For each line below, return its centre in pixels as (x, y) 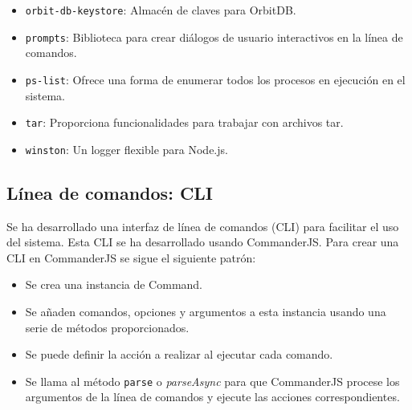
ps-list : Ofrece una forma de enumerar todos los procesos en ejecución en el (215, 79)
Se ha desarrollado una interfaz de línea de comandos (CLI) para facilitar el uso (203, 226)
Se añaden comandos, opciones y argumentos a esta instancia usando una (206, 312)
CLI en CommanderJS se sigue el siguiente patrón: (131, 257)
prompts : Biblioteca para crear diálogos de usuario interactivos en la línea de (214, 37)
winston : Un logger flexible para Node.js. (126, 149)
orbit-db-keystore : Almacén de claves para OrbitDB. (161, 10)
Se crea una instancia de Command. (114, 284)
